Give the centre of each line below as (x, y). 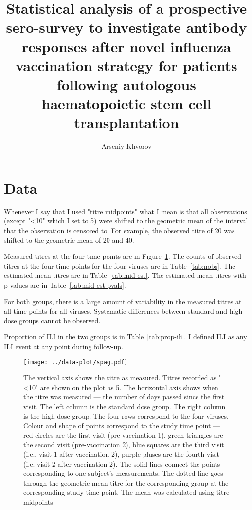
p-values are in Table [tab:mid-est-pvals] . (65, 284)
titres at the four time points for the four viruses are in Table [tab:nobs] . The (120, 265)
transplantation (126, 123)
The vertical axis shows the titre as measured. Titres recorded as (120, 378)
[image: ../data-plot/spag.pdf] (76, 362)
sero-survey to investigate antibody (126, 27)
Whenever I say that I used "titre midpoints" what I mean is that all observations (126, 211)
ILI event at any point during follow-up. (63, 346)
